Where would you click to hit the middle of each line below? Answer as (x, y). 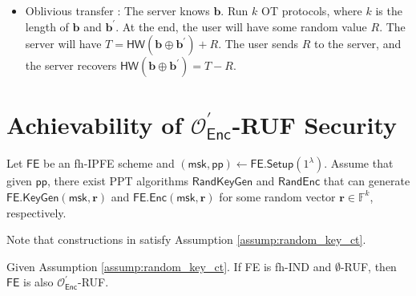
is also (38, 282)
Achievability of (95, 125)
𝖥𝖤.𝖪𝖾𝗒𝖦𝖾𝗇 (33, 198)
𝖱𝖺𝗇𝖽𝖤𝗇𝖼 (299, 182)
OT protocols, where (311, 10)
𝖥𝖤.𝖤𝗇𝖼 (150, 198)
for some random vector (277, 196)
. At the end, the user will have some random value (241, 26)
